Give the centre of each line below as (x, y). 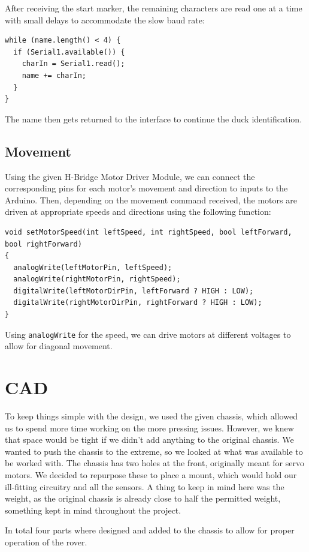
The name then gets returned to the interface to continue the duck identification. (154, 118)
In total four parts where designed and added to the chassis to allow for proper (150, 530)
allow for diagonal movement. (59, 346)
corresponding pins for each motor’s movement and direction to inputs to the (146, 188)
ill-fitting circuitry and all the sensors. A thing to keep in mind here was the (145, 486)
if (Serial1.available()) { (69, 52)
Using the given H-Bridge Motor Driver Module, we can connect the (130, 176)
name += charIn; (54, 75)
